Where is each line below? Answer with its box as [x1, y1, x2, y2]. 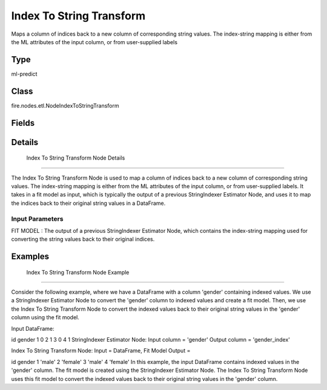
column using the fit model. [11, 314, 80, 321]
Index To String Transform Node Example [26, 268, 130, 276]
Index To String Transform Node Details [26, 154, 125, 161]
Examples [11, 252, 50, 262]
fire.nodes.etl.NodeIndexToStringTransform [11, 102, 119, 109]
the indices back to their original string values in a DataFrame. [11, 200, 166, 207]
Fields [11, 118, 35, 128]
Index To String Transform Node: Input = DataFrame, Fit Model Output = [11, 347, 191, 354]
